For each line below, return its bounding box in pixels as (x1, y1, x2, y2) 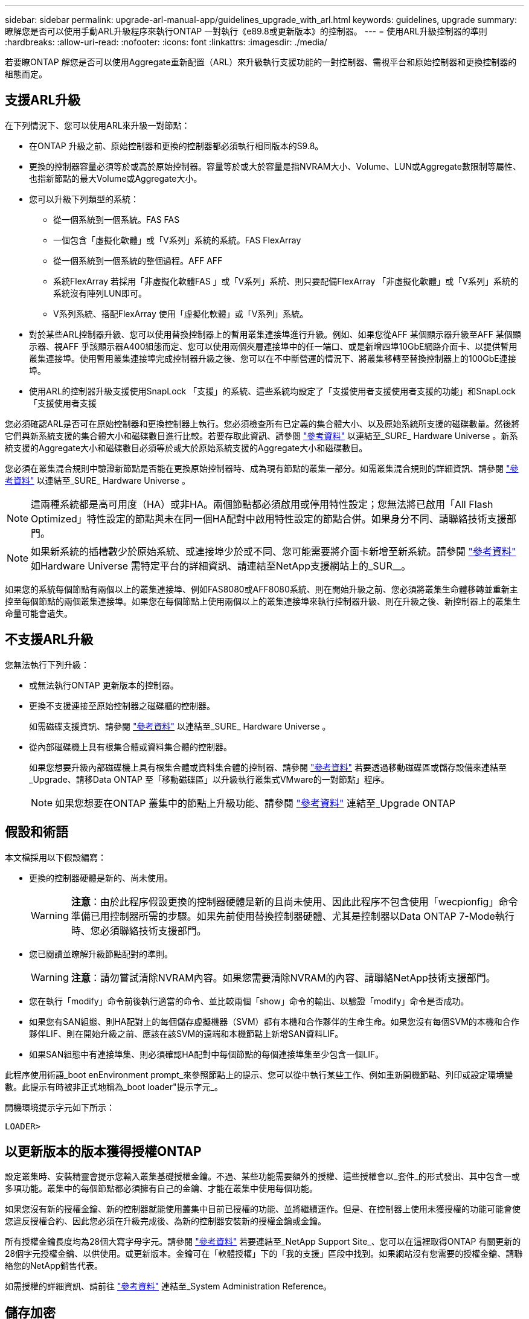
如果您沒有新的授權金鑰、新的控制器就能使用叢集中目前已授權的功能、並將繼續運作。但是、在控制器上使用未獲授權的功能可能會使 (5, 1204, 521, 1215)
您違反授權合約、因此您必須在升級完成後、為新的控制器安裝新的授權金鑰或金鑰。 (5, 1216, 326, 1227)
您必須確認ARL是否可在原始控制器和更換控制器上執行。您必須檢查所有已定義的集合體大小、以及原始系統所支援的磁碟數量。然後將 (5, 418, 520, 429)
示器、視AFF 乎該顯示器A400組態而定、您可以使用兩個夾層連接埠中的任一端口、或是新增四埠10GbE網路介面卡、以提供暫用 (29, 341, 518, 351)
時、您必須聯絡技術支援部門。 (71, 924, 207, 937)
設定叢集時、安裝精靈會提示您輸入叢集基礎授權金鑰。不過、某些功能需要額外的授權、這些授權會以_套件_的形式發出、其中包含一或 (5, 1171, 520, 1182)
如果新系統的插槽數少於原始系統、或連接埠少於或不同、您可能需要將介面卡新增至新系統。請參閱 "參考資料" (31, 545, 516, 557)
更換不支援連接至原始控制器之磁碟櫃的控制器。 (29, 700, 215, 711)
